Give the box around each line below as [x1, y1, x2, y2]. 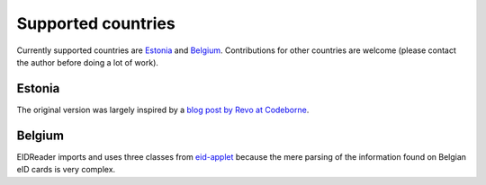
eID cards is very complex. [16, 164, 116, 175]
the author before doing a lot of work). [16, 57, 159, 67]
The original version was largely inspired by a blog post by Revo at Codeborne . [16, 104, 310, 115]
